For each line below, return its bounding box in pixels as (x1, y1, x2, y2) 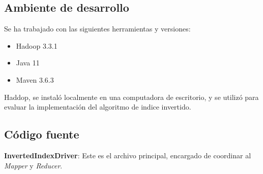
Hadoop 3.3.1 (16, 40, 57, 51)
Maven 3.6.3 (16, 74, 54, 85)
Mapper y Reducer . (4, 160, 63, 170)
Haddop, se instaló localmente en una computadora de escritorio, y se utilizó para (4, 91, 259, 102)
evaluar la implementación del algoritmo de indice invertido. (4, 101, 191, 112)
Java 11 (16, 57, 40, 68)
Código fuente (4, 126, 79, 142)
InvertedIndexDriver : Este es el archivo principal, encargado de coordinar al (4, 150, 251, 160)
